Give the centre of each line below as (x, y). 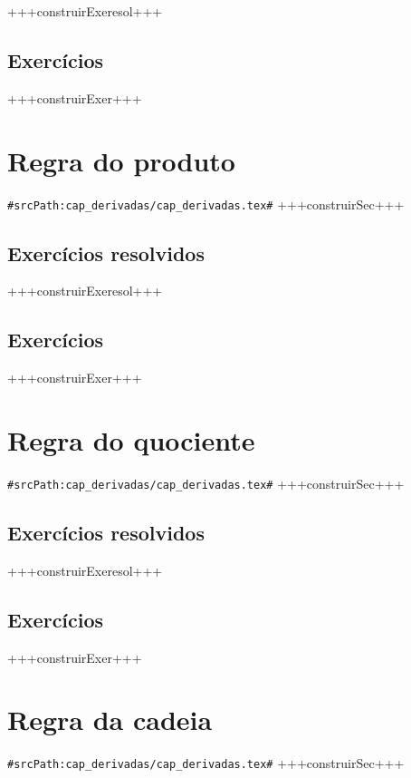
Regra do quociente (131, 439)
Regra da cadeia (110, 720)
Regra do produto (121, 160)
